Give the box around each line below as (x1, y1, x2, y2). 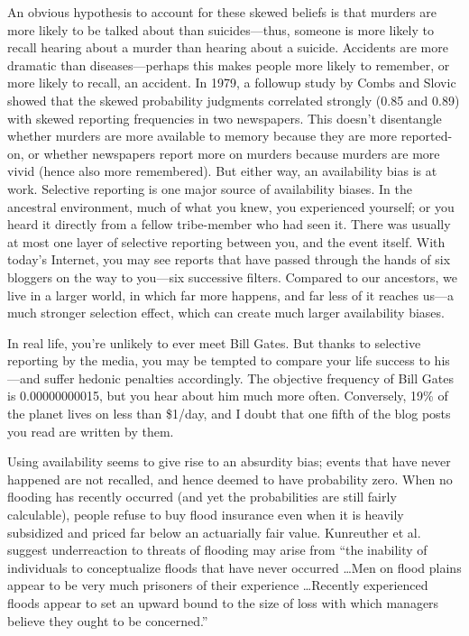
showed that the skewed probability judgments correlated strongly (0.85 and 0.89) (7, 90, 460, 109)
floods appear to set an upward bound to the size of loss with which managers (7, 594, 439, 612)
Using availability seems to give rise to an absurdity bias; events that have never (7, 452, 451, 471)
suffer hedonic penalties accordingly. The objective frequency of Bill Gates (44, 368, 454, 387)
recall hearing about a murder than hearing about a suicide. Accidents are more (7, 38, 448, 57)
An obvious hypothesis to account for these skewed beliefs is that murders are (7, 3, 437, 21)
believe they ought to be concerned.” (7, 611, 208, 630)
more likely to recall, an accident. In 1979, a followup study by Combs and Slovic (7, 73, 456, 92)
